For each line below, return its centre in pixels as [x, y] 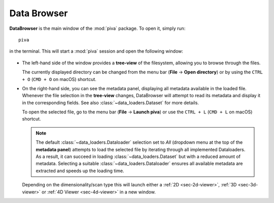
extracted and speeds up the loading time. [80, 171]
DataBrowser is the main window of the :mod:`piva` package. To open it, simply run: [97, 28]
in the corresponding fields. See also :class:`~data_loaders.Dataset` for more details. [110, 103]
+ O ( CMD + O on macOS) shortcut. [59, 79]
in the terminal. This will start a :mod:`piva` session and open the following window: [96, 51]
